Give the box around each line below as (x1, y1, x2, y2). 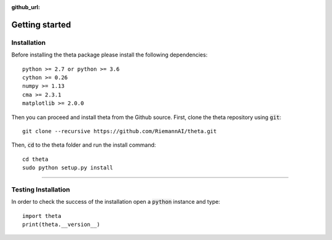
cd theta (22, 155, 49, 163)
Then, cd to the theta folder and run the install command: (11, 141, 156, 149)
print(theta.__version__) (22, 221, 101, 228)
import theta (22, 212, 61, 219)
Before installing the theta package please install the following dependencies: (11, 51, 208, 58)
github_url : (11, 4, 40, 10)
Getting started (11, 19, 71, 30)
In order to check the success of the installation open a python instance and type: (11, 198, 221, 206)
